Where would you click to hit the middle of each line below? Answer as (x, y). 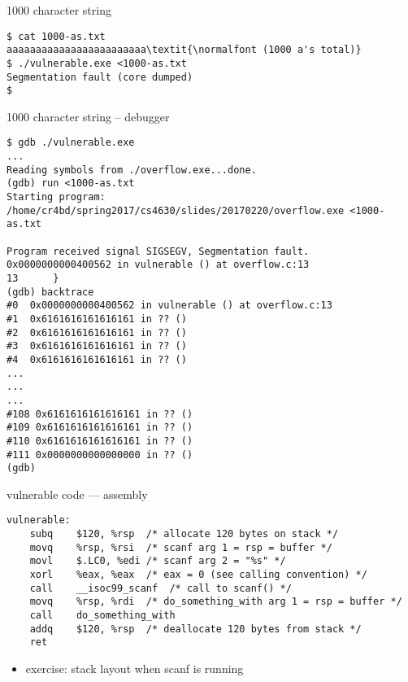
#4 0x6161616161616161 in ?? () (97, 359)
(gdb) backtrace (50, 292)
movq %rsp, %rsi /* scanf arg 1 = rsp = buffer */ (181, 547)
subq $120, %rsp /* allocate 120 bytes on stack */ (184, 534)
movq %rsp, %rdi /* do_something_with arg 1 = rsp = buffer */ (216, 602)
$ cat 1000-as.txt (56, 36)
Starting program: (56, 197)
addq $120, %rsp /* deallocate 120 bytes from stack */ (195, 629)
